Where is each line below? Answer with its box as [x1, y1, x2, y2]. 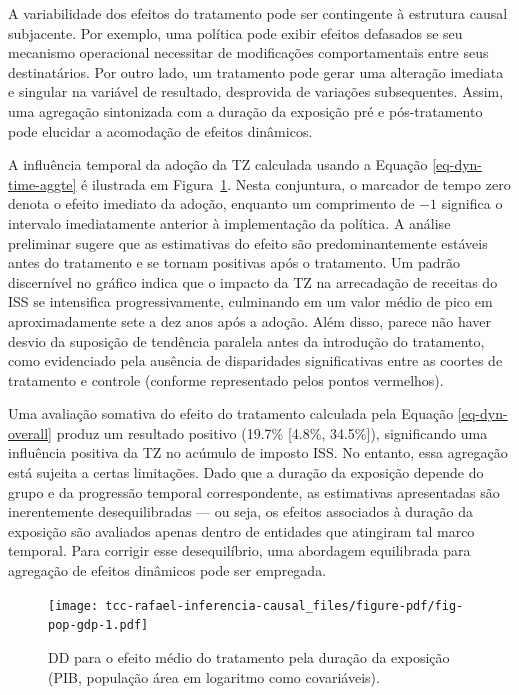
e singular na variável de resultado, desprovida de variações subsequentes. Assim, [8, 81, 504, 102]
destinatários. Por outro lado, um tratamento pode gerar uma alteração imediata [8, 61, 504, 82]
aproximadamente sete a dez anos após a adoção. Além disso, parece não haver [8, 310, 492, 331]
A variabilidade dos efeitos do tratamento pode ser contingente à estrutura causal [8, 3, 508, 23]
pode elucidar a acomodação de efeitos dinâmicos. [8, 120, 313, 141]
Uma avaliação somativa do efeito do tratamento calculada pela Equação [8, 403, 454, 424]
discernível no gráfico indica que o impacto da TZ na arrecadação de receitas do [8, 271, 498, 292]
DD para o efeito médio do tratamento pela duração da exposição [48, 646, 450, 667]
